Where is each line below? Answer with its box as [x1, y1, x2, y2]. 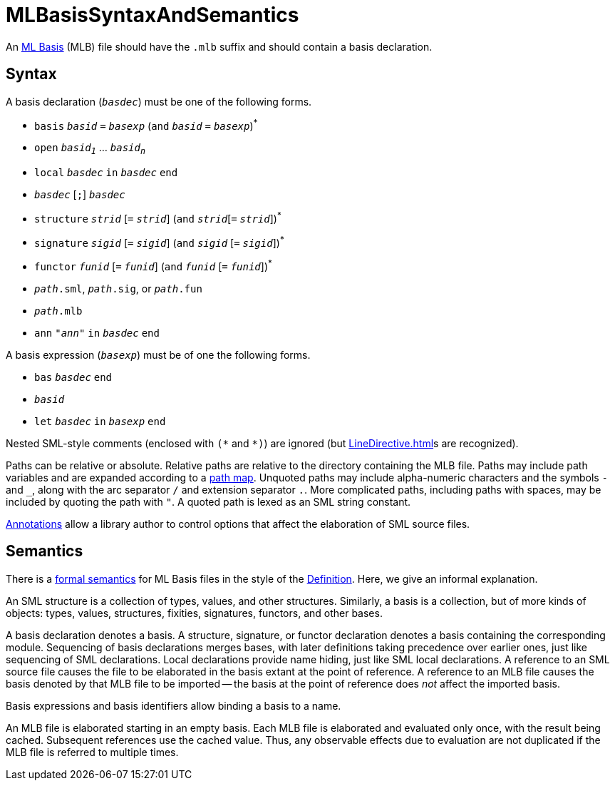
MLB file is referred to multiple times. [6, 745, 179, 758]
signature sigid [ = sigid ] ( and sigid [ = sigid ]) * [34, 234, 284, 249]
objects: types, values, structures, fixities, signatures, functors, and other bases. [6, 606, 383, 619]
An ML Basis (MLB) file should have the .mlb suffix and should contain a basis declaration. [6, 40, 433, 53]
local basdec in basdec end [34, 167, 178, 179]
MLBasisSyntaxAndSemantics [6, 3, 299, 27]
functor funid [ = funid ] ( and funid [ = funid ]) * [34, 258, 272, 273]
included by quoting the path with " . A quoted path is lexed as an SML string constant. [6, 496, 411, 509]
